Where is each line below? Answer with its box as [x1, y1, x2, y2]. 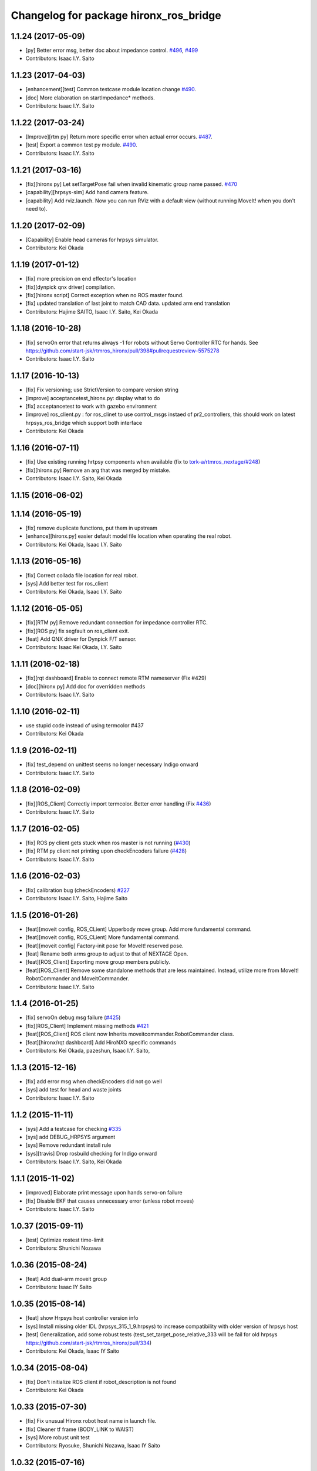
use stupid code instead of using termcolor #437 [25, 721, 144, 729]
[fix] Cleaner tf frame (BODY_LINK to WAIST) [25, 1426, 134, 1433]
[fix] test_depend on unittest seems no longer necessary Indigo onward [25, 761, 199, 768]
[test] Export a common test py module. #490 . [25, 141, 137, 148]
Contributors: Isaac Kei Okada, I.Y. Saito [25, 644, 122, 651]
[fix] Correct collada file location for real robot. [25, 571, 138, 579]
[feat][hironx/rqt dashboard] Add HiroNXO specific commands [25, 1039, 177, 1046]
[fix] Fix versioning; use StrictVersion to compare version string [25, 386, 178, 394]
